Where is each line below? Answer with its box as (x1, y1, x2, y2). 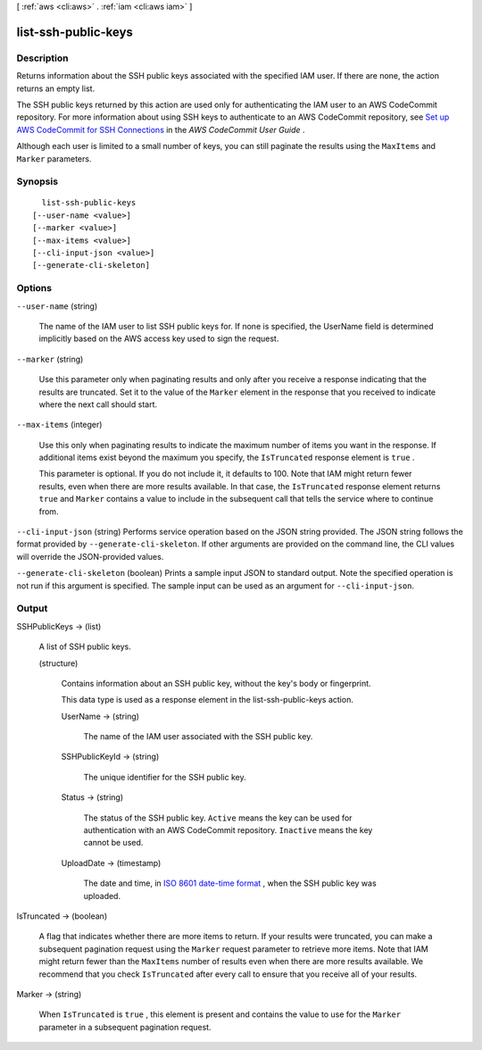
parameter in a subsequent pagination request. (38, 1021, 212, 1032)
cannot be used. (83, 837, 144, 848)
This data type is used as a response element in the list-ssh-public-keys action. (61, 695, 354, 705)
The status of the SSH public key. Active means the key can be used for (83, 812, 353, 823)
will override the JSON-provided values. (16, 551, 164, 562)
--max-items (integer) (16, 420, 103, 430)
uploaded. (83, 890, 120, 901)
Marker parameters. (16, 153, 92, 164)
